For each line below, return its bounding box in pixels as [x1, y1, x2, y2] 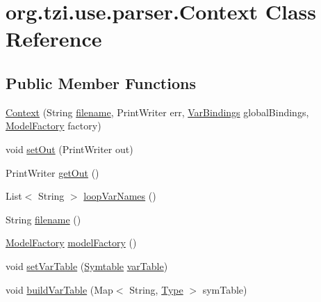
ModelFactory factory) [6, 118, 101, 133]
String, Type [129, 282, 183, 296]
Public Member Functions [6, 72, 196, 93]
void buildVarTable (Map [6, 282, 113, 296]
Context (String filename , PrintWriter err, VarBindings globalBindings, [6, 104, 309, 119]
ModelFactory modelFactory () [6, 235, 137, 250]
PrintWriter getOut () [6, 165, 99, 180]
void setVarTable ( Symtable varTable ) [6, 258, 168, 273]
